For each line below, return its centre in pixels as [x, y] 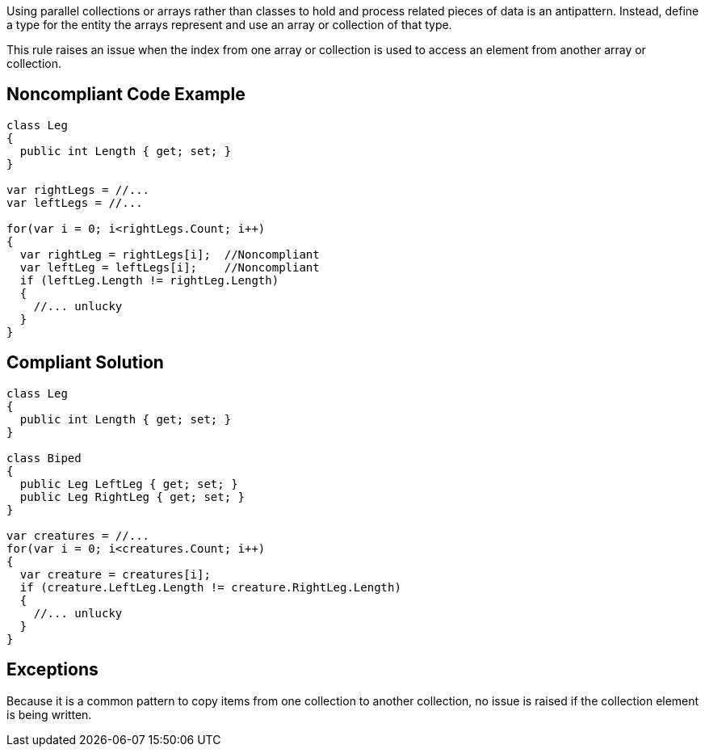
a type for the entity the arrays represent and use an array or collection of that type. [229, 25]
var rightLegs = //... [78, 189]
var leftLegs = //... [75, 202]
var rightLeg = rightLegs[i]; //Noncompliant [170, 254]
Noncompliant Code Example [126, 95]
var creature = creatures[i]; [115, 574]
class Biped [44, 458]
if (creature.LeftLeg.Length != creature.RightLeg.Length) [210, 587]
